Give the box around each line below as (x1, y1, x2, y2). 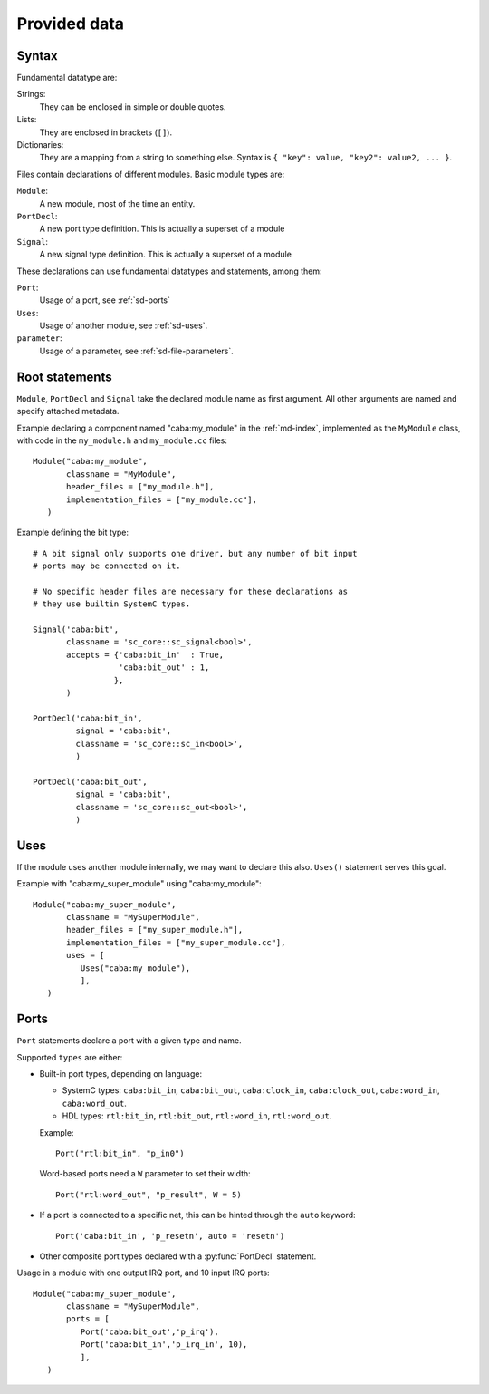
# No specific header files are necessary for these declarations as (33, 586, 349, 596)
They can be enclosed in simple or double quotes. (39, 101, 226, 112)
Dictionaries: (16, 140, 64, 150)
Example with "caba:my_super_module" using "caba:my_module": (16, 878, 262, 889)
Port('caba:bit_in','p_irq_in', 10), (80, 1340, 248, 1350)
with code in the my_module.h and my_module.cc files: (16, 435, 228, 446)
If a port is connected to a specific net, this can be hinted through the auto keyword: (39, 1210, 357, 1221)
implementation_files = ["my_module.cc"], (66, 494, 258, 505)
